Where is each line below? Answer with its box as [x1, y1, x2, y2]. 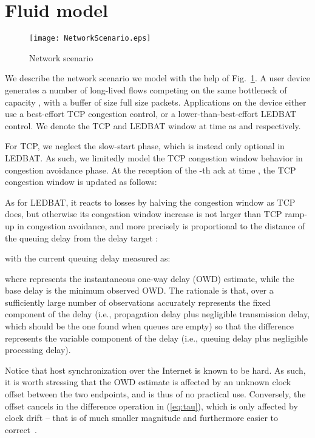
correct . [5, 423, 37, 436]
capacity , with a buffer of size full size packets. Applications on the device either [5, 95, 307, 108]
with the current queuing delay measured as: [5, 252, 171, 264]
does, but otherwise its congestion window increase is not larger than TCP [5, 207, 282, 220]
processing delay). [5, 343, 71, 356]
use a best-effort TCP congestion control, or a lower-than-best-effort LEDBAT [5, 107, 297, 120]
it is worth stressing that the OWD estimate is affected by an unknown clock [5, 376, 291, 388]
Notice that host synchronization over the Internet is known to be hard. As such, [5, 363, 306, 376]
